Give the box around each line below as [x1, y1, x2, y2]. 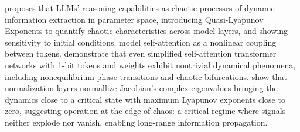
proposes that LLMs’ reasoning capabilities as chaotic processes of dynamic [5, 2, 275, 13]
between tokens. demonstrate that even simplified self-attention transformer [5, 47, 277, 60]
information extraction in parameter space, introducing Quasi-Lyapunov [5, 13, 264, 25]
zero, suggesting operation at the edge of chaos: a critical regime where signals [5, 105, 286, 117]
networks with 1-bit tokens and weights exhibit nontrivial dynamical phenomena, [5, 58, 296, 71]
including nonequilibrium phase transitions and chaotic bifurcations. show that [5, 70, 288, 82]
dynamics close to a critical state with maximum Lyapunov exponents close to [5, 93, 285, 105]
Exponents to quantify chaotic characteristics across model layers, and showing [5, 25, 288, 37]
